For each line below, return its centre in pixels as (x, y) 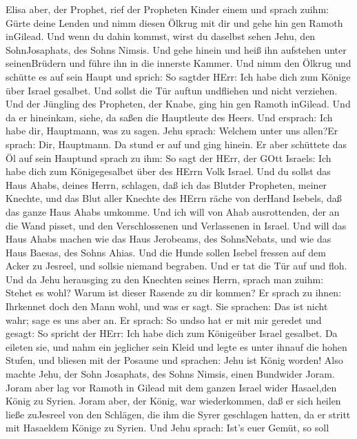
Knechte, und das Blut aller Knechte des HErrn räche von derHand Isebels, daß (174, 198)
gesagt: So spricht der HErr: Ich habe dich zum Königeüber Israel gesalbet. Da (172, 333)
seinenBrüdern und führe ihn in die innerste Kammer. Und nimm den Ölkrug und (178, 63)
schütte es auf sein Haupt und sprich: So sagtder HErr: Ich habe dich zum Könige (178, 76)
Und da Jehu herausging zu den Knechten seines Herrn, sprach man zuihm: (165, 279)
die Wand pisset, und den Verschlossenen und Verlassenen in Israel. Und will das (176, 225)
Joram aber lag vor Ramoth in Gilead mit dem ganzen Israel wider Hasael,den (171, 387)
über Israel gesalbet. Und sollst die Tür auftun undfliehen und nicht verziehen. (172, 90)
